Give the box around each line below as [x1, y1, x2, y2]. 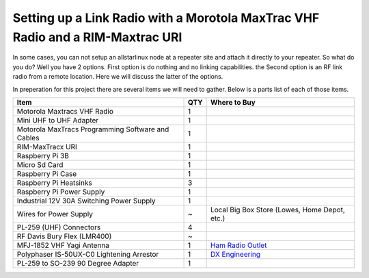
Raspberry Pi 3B [16, 151, 70, 160]
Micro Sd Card [16, 160, 64, 169]
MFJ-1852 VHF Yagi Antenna [16, 240, 109, 250]
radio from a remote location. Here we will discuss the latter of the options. [12, 73, 223, 81]
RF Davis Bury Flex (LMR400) [16, 231, 112, 241]
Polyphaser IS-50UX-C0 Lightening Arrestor [16, 249, 159, 259]
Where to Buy [210, 97, 256, 107]
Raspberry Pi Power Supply [16, 187, 105, 197]
